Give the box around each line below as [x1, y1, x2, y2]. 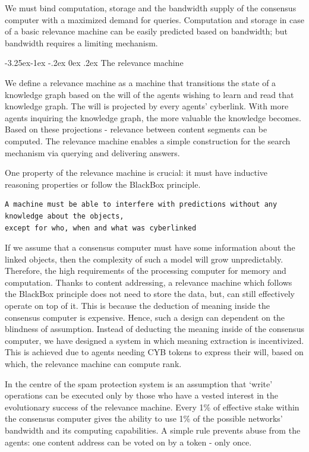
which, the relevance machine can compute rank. [5, 358, 182, 370]
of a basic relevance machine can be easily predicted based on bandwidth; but [5, 25, 288, 37]
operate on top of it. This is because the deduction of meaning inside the [5, 299, 270, 312]
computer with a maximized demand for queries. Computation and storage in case [5, 13, 304, 26]
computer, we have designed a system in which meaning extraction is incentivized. [5, 334, 304, 346]
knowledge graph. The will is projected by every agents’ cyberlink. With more [5, 100, 289, 112]
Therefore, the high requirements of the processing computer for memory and [5, 264, 286, 277]
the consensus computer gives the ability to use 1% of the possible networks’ [5, 412, 283, 425]
